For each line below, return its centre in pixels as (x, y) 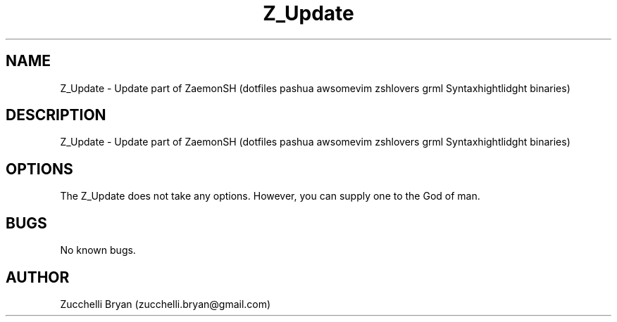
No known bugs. (98, 250)
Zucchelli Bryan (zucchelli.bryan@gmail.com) (166, 304)
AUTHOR (38, 277)
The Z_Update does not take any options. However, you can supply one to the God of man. (270, 196)
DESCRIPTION (56, 115)
